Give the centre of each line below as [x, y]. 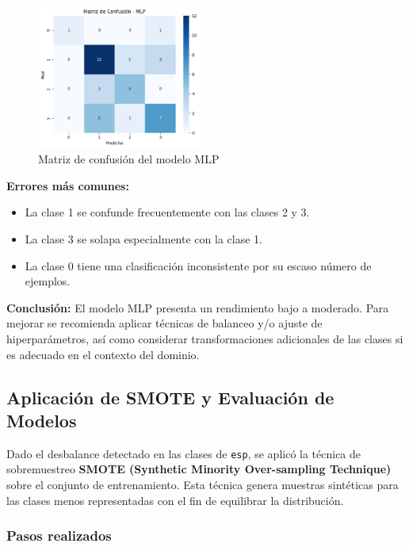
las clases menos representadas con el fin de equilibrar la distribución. [175, 500]
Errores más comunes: [68, 185]
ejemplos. [48, 281]
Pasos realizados [59, 536]
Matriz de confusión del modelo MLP [129, 159]
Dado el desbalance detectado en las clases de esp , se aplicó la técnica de [184, 453]
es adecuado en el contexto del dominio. [103, 354]
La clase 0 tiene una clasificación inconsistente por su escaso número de [198, 265]
